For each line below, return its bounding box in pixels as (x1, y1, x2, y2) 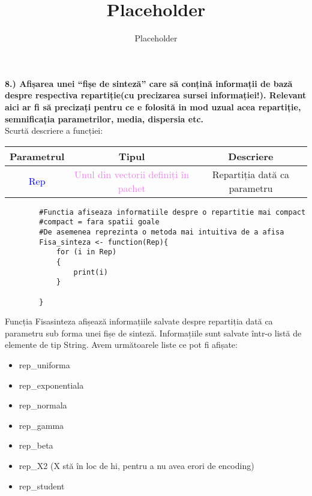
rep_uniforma (19, 359, 70, 371)
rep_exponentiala (19, 378, 84, 391)
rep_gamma (19, 419, 64, 431)
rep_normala (19, 399, 67, 411)
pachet (118, 181, 146, 195)
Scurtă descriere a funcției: (5, 124, 103, 137)
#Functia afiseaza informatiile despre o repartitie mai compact (39, 208, 306, 217)
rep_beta (19, 439, 53, 452)
